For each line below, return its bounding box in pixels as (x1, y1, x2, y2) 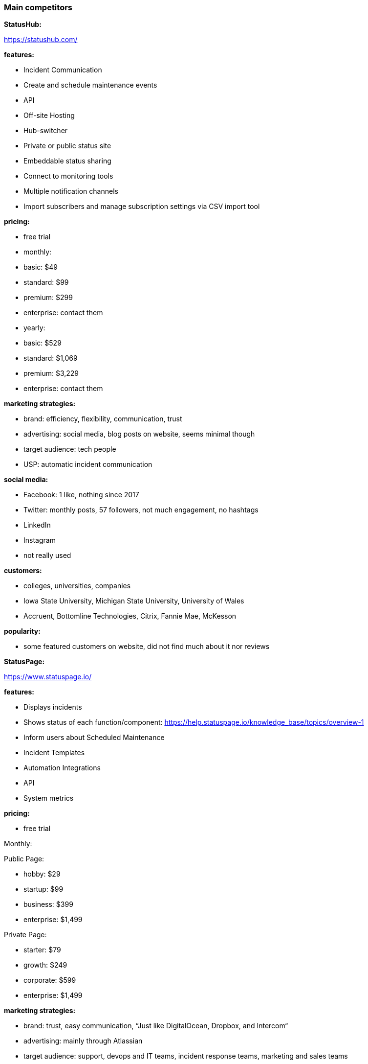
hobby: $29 (23, 870, 61, 879)
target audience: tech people (23, 445, 116, 454)
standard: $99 (23, 278, 69, 287)
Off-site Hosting (23, 111, 75, 120)
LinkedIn (23, 521, 51, 530)
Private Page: (4, 930, 47, 939)
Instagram (23, 536, 56, 545)
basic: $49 (23, 263, 58, 272)
